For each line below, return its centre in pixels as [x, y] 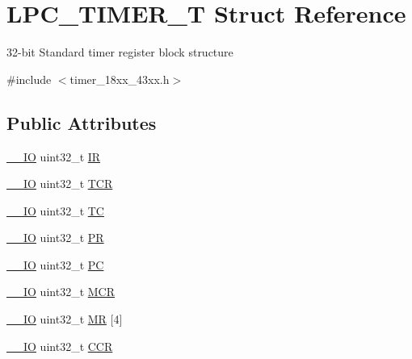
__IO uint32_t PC [55, 264]
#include [29, 79]
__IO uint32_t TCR [60, 184]
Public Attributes [82, 122]
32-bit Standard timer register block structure [120, 52]
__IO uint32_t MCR [61, 292]
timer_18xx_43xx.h [120, 79]
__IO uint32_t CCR [60, 346]
